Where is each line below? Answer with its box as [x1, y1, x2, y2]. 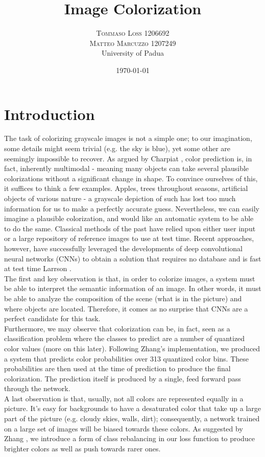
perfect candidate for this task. [4, 313, 101, 324]
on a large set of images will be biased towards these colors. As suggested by [4, 423, 243, 434]
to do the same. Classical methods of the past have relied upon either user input [4, 223, 256, 233]
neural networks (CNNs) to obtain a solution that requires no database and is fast [4, 253, 261, 263]
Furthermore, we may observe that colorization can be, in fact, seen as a [4, 323, 230, 333]
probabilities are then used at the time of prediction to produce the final [4, 363, 231, 374]
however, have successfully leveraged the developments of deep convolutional [4, 243, 243, 253]
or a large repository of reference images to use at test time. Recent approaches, [4, 233, 254, 244]
